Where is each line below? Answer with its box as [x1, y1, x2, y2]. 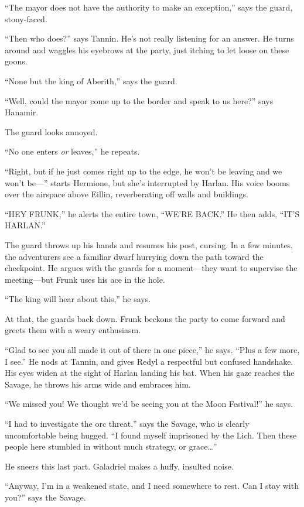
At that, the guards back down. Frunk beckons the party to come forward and [5, 312, 285, 324]
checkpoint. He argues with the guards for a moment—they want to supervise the [5, 262, 298, 274]
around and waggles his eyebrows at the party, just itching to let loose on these [5, 43, 289, 56]
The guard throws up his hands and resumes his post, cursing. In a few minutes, [5, 238, 293, 251]
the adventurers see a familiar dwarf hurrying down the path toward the [5, 250, 264, 262]
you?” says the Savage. [5, 491, 86, 503]
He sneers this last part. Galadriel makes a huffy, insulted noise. [5, 460, 234, 472]
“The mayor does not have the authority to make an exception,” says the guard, [5, 1, 293, 13]
